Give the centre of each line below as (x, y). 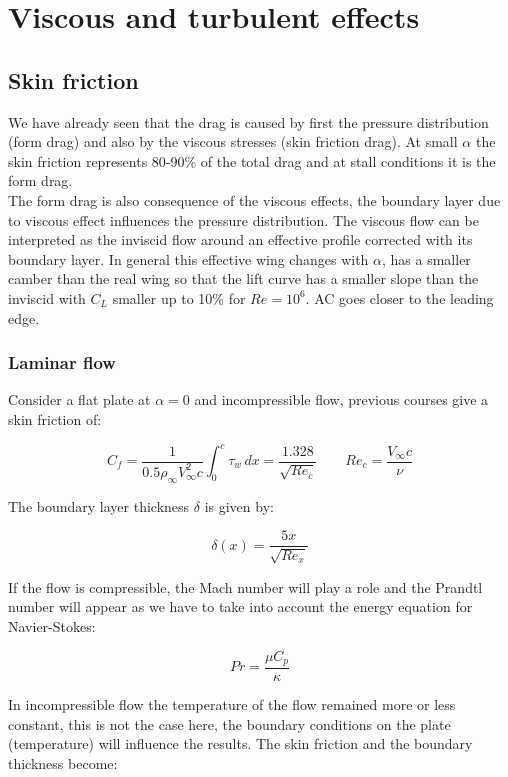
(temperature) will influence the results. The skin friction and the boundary (240, 743)
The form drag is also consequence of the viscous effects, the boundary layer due (254, 199)
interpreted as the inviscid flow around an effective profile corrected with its (240, 239)
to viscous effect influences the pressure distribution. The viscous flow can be (243, 219)
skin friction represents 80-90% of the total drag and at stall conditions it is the (252, 160)
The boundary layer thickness (99, 505)
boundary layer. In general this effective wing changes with (188, 258)
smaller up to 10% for (179, 297)
